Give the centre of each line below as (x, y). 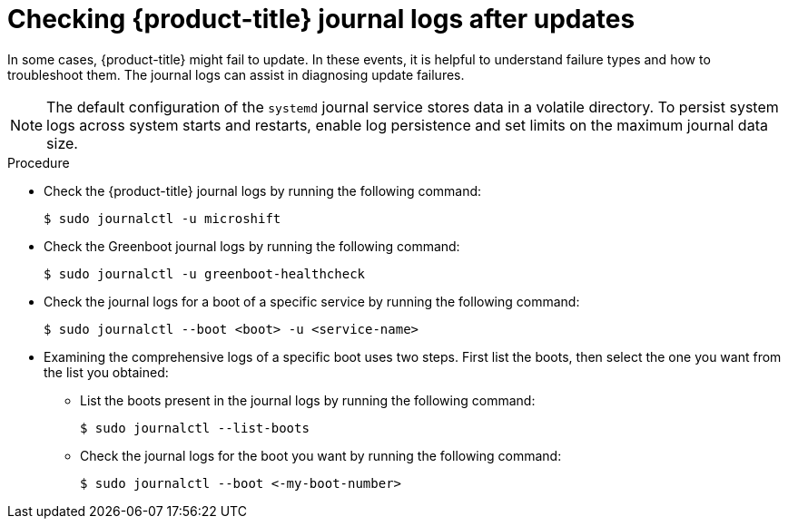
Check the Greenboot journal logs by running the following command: (252, 246)
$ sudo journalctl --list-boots (195, 428)
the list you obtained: (106, 372)
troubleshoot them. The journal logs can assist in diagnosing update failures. (236, 74)
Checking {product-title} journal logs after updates (321, 19)
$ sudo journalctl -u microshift (163, 218)
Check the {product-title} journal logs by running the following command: (263, 190)
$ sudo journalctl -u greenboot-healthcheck (205, 273)
